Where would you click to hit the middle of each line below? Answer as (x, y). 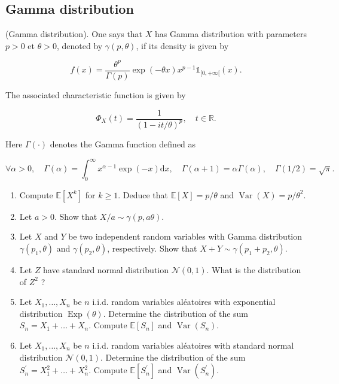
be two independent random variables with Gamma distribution (185, 236)
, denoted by (80, 45)
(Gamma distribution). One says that (74, 34)
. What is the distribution (254, 270)
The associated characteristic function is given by (96, 94)
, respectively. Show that (152, 248)
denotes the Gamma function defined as (123, 143)
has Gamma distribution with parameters (230, 34)
